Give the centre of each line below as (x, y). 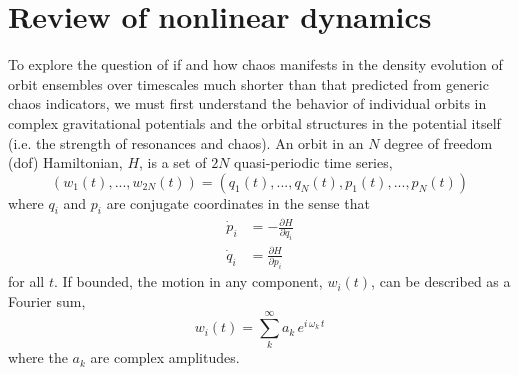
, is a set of (173, 162)
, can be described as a (441, 281)
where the (38, 357)
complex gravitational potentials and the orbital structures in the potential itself (254, 122)
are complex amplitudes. (165, 357)
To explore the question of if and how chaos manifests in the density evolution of (255, 64)
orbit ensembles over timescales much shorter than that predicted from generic (248, 83)
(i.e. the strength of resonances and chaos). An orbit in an (186, 142)
